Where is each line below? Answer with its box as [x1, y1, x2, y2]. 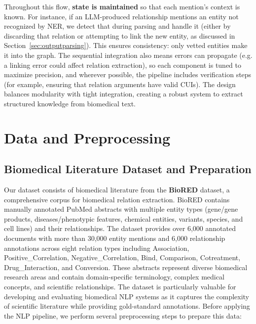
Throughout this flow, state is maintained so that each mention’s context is [4, 1, 240, 11]
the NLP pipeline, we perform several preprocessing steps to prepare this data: [4, 310, 242, 321]
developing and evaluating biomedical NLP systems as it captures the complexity [4, 291, 250, 301]
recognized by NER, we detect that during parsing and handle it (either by [4, 21, 231, 31]
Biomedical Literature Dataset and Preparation [4, 161, 252, 177]
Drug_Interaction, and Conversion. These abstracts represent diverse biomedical [4, 262, 248, 272]
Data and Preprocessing [4, 127, 171, 147]
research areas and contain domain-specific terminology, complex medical [4, 272, 224, 282]
